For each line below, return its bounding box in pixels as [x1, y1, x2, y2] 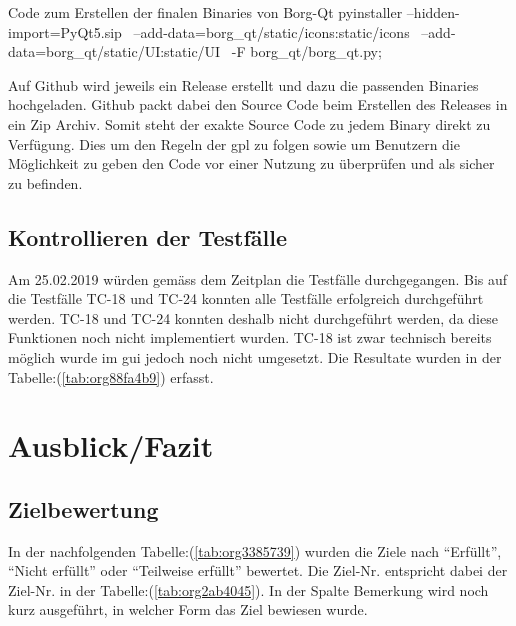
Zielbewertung [8, 493, 159, 524]
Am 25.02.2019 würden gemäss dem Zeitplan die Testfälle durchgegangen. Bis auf [8, 268, 508, 289]
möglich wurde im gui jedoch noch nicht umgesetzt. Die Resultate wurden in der [8, 346, 502, 367]
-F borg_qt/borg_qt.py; [231, 41, 382, 62]
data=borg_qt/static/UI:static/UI [8, 41, 221, 62]
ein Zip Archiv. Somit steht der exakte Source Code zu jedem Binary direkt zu [8, 113, 491, 134]
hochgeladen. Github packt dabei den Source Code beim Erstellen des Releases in [8, 94, 508, 115]
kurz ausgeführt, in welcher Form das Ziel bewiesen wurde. [8, 599, 368, 620]
